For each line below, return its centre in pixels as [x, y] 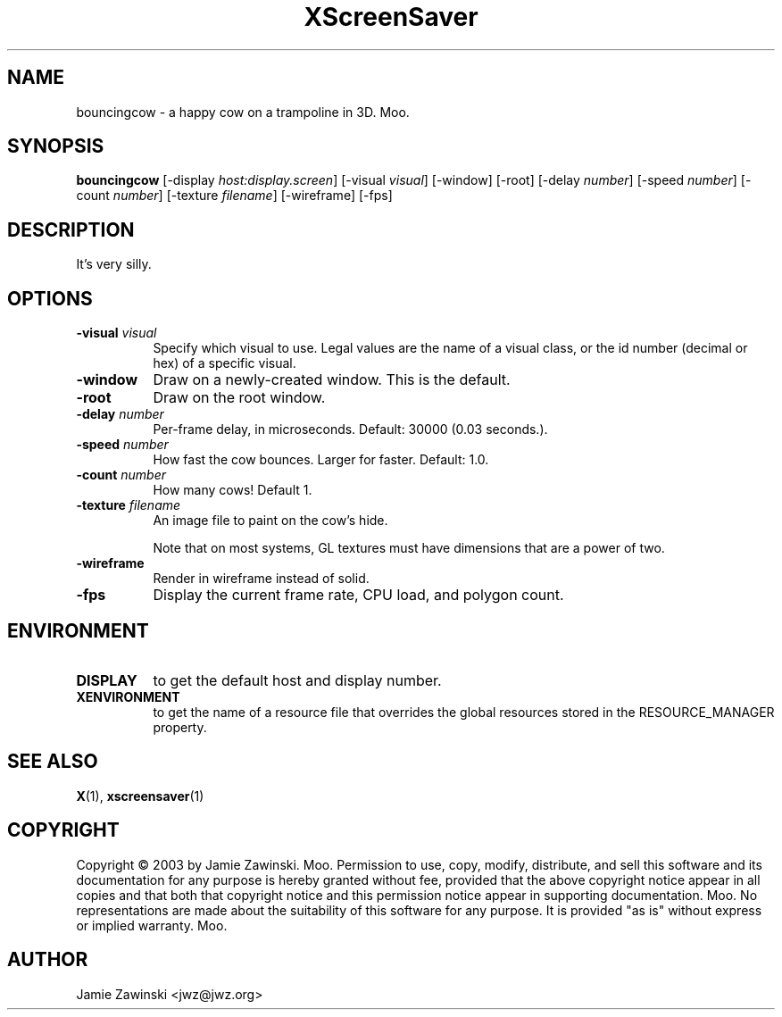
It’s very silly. [114, 264]
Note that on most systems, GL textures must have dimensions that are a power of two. [409, 548]
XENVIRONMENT [128, 696]
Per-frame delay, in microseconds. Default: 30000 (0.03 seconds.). [350, 429]
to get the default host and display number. [297, 680]
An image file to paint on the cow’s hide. [270, 521]
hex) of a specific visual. [225, 363]
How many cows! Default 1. [233, 490]
